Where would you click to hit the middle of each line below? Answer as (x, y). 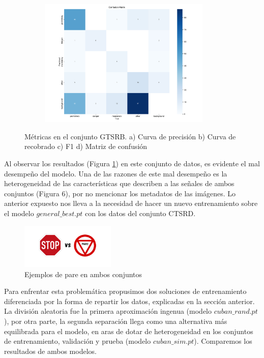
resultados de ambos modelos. (50, 351)
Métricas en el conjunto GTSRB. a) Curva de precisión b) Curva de (130, 136)
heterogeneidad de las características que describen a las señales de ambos (119, 183)
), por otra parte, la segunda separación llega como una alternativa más (116, 321)
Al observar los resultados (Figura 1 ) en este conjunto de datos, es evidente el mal (132, 163)
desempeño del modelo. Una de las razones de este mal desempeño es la (116, 173)
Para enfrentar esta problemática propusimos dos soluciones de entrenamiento (125, 291)
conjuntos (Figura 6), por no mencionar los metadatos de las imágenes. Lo (120, 193)
